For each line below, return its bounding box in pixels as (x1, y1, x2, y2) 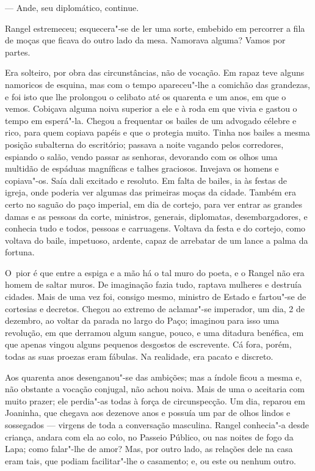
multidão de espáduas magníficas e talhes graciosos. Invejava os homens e (5, 162, 279, 175)
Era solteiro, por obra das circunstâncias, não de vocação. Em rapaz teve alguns (5, 66, 305, 79)
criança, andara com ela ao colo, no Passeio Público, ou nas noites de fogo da (5, 430, 294, 443)
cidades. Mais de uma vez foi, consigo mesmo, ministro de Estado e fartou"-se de (5, 290, 306, 303)
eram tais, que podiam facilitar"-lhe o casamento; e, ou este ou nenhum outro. (5, 454, 296, 467)
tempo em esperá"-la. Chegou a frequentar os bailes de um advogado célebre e (5, 114, 297, 126)
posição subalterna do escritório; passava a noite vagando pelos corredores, (5, 137, 284, 150)
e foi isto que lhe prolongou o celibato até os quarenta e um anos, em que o (5, 90, 286, 103)
